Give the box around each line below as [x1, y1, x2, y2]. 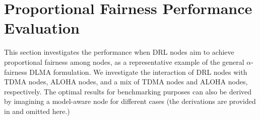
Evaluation [4, 18, 80, 38]
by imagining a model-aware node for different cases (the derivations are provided [4, 96, 256, 106]
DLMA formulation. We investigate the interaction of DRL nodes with [29, 66, 247, 77]
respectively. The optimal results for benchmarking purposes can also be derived [4, 86, 252, 96]
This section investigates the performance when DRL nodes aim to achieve [4, 47, 234, 57]
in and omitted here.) [4, 105, 70, 116]
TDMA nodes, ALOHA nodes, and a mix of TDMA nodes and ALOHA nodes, [4, 76, 248, 87]
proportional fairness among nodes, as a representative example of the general [4, 56, 244, 67]
